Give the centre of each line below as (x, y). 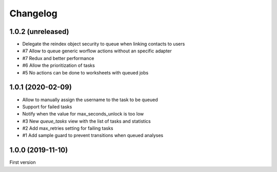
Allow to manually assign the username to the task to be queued (90, 100)
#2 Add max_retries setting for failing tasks (68, 128)
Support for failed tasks (47, 107)
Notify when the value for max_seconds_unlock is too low (83, 114)
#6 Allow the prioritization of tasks (58, 65)
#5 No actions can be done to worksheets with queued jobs (85, 72)
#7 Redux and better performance (58, 58)
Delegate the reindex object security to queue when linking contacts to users (104, 44)
